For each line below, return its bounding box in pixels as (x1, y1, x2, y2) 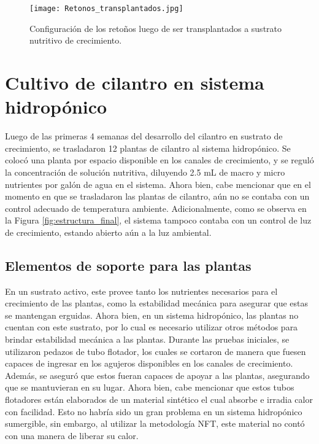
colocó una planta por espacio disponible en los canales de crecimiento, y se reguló (5, 154, 314, 166)
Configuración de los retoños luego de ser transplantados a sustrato (29, 21, 282, 34)
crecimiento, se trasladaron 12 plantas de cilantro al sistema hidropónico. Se (5, 141, 291, 154)
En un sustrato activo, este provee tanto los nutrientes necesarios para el (5, 284, 278, 297)
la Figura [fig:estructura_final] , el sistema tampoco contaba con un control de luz (5, 214, 312, 227)
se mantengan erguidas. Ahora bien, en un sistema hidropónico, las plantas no (5, 308, 299, 321)
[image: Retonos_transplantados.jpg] (29, 4, 183, 13)
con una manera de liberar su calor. (5, 429, 139, 442)
